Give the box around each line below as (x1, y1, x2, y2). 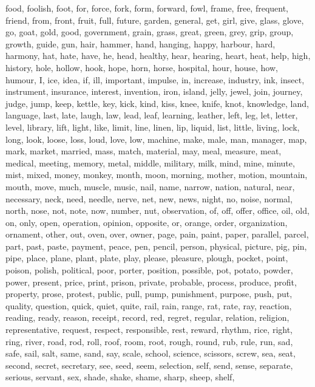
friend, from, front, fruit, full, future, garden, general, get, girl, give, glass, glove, (5, 13, 304, 26)
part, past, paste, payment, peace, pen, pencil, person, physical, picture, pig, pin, (5, 239, 307, 252)
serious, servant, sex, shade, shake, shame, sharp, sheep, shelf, (5, 371, 235, 383)
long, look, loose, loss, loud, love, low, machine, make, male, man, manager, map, (5, 132, 307, 145)
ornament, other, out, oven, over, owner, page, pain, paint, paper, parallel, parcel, (5, 228, 309, 241)
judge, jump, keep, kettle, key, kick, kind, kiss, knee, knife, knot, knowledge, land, (5, 97, 309, 109)
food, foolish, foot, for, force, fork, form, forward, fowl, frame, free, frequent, (5, 2, 289, 14)
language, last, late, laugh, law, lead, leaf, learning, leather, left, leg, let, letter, (5, 109, 298, 122)
